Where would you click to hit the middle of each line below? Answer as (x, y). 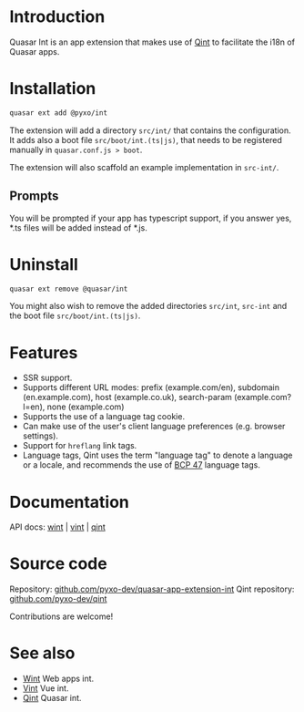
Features (44, 352)
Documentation (70, 502)
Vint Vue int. (46, 688)
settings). (41, 436)
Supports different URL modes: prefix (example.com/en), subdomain (151, 387)
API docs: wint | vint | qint (58, 527)
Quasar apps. (35, 51)
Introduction (57, 17)
